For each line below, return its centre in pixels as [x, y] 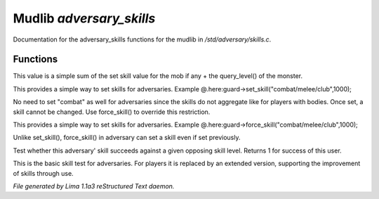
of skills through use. [43, 173]
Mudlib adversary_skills [84, 18]
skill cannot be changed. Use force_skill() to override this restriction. [112, 112]
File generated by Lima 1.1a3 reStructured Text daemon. [94, 186]
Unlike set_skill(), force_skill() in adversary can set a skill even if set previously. [127, 138]
